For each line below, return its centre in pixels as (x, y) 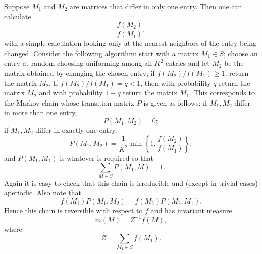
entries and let (188, 63)
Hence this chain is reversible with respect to (73, 210)
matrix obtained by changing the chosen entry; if (80, 73)
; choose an (241, 53)
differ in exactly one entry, (76, 130)
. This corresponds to (222, 93)
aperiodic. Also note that (43, 193)
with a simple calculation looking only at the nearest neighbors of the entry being (130, 43)
